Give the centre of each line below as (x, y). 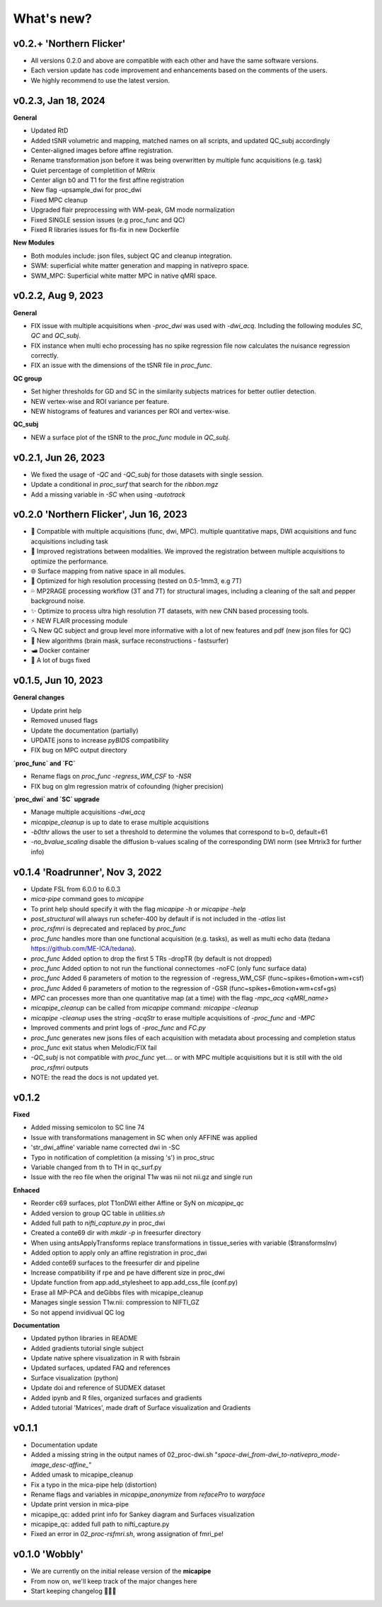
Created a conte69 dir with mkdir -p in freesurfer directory (116, 1233)
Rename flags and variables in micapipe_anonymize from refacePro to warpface (148, 1494)
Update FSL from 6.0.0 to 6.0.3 (76, 889)
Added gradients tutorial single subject (87, 1348)
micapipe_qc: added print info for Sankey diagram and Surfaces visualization (143, 1514)
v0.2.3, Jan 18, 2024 (59, 100)
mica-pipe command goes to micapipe (87, 899)
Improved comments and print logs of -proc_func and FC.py (118, 1028)
